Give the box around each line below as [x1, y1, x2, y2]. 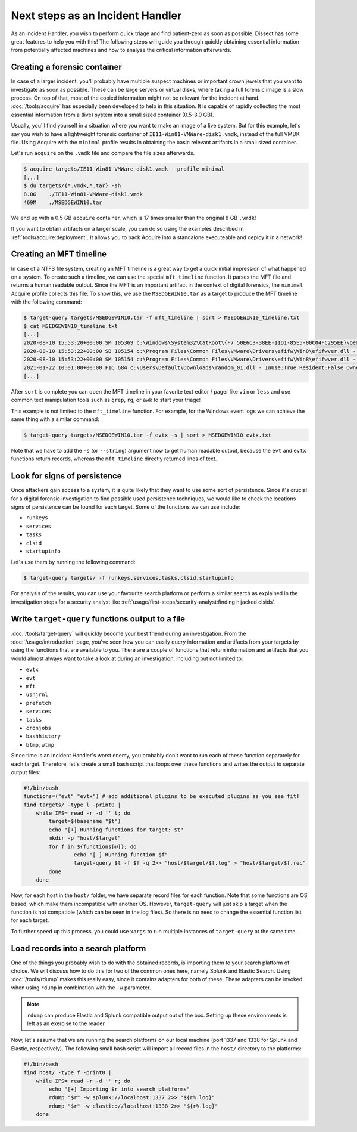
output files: [11, 768, 41, 775]
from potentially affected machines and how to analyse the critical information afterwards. [11, 47, 232, 54]
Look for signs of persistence [11, 471, 122, 481]
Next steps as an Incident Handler [11, 9, 182, 22]
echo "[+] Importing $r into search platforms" [48, 1085, 190, 1093]
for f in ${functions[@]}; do [48, 843, 137, 850]
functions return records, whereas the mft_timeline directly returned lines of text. [11, 455, 217, 462]
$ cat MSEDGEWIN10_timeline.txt [23, 323, 118, 329]
